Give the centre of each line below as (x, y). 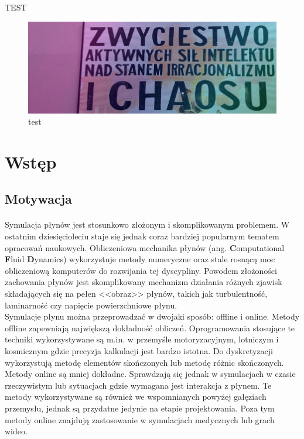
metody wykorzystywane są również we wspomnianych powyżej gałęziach (136, 397)
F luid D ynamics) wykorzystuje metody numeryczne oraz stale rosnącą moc (140, 259)
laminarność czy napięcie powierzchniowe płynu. (91, 305)
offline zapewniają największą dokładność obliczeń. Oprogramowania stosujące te (150, 327)
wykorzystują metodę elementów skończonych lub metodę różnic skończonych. (144, 362)
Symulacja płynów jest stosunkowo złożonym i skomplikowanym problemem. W (147, 224)
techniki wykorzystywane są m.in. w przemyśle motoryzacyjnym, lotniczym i (142, 339)
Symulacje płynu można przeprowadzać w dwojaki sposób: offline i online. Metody (152, 316)
